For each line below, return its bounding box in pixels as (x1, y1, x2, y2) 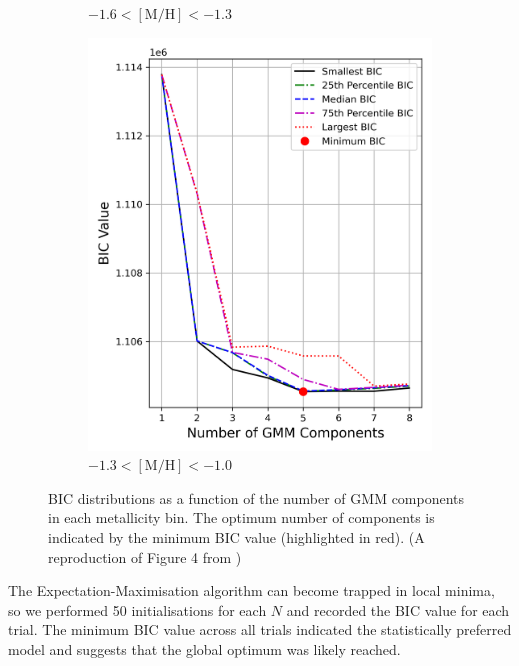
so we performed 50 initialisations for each (8, 599, 267, 620)
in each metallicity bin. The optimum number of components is (48, 507, 435, 528)
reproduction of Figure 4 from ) (48, 546, 242, 567)
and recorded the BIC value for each (286, 599, 510, 620)
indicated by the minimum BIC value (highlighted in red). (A (48, 526, 425, 547)
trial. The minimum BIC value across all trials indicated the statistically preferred (8, 619, 512, 640)
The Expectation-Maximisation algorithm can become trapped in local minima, (8, 580, 495, 601)
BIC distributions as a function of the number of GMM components (48, 487, 465, 508)
